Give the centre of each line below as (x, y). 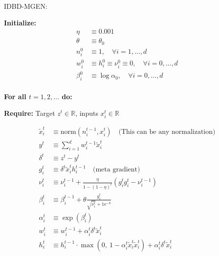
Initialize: (20, 22)
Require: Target (30, 113)
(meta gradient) (117, 170)
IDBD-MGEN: (26, 6)
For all (15, 96)
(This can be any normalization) (167, 132)
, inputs (87, 113)
